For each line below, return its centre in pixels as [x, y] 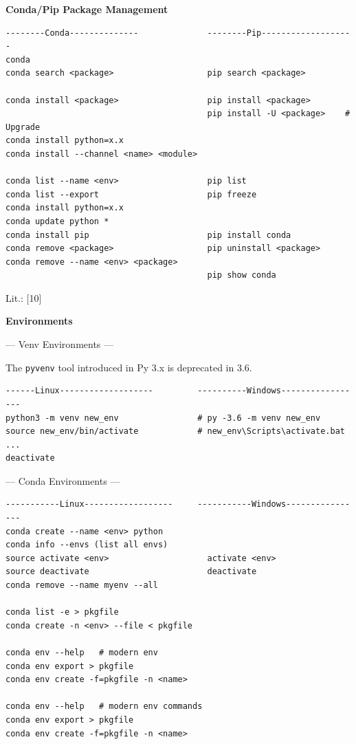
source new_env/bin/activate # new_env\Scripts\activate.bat [175, 431]
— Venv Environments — [60, 344]
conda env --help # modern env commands [104, 707]
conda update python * [57, 221]
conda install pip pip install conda [148, 235]
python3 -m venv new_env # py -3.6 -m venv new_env [163, 418]
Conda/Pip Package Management [87, 9]
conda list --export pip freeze [131, 194]
